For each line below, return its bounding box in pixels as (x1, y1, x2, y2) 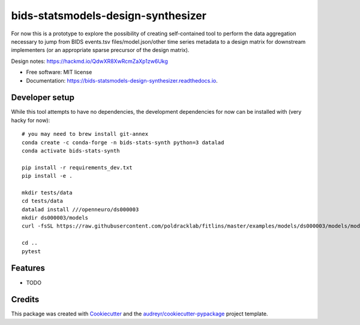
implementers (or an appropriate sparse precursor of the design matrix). (11, 47, 190, 54)
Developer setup (11, 93, 75, 103)
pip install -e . (22, 172, 73, 180)
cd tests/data (22, 198, 63, 205)
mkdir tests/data (22, 189, 73, 196)
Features (11, 263, 45, 274)
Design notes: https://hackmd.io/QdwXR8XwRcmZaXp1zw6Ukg (11, 57, 168, 65)
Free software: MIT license (26, 69, 92, 76)
